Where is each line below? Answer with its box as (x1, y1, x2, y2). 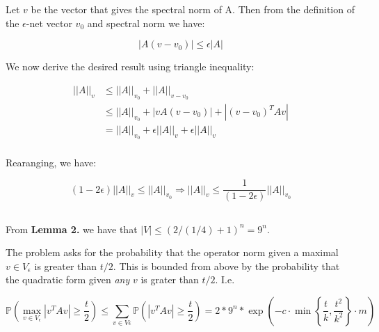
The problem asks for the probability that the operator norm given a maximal (6, 245, 339, 260)
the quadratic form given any (6, 272, 130, 287)
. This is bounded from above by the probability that (113, 258, 340, 273)
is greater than (34, 258, 97, 273)
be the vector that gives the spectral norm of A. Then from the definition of (31, 2, 355, 16)
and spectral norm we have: (87, 15, 205, 30)
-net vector (26, 15, 72, 30)
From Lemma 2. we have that (6, 221, 138, 236)
